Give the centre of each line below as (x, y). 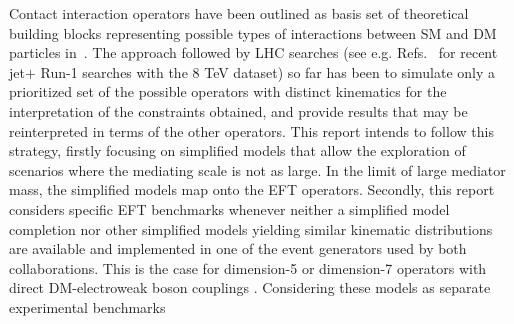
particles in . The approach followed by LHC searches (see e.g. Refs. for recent (253, 52)
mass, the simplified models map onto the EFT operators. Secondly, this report (252, 189)
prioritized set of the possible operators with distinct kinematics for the (228, 91)
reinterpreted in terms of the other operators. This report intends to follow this (251, 130)
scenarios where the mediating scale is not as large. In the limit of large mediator (257, 169)
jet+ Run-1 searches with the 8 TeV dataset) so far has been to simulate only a (252, 71)
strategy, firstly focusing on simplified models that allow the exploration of (237, 150)
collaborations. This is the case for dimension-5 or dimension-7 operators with (248, 267)
